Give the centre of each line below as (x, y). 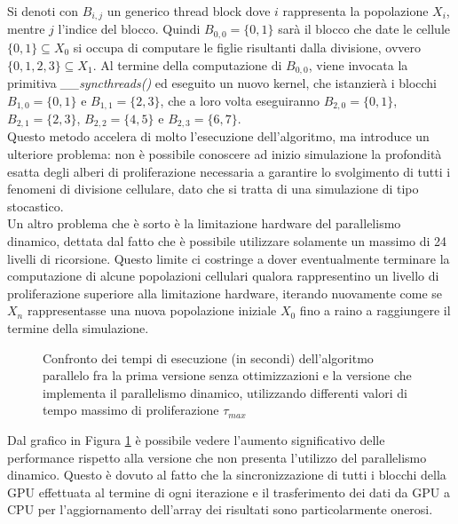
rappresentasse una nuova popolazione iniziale (152, 310)
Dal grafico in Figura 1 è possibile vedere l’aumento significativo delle (196, 439)
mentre (26, 29)
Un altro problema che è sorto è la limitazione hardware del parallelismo (204, 223)
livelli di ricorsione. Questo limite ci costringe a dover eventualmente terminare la (229, 258)
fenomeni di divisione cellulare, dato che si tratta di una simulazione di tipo (213, 189)
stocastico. (36, 206)
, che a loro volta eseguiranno (240, 100)
